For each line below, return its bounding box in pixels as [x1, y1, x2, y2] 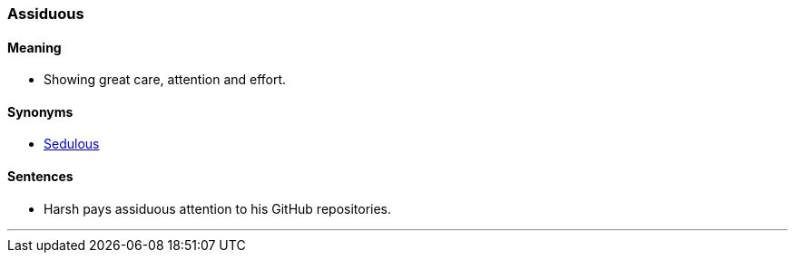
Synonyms [7, 103, 74, 120]
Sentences [7, 169, 74, 185]
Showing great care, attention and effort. [44, 72, 287, 88]
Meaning [7, 39, 62, 55]
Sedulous [44, 136, 100, 152]
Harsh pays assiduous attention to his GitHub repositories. [44, 200, 392, 217]
